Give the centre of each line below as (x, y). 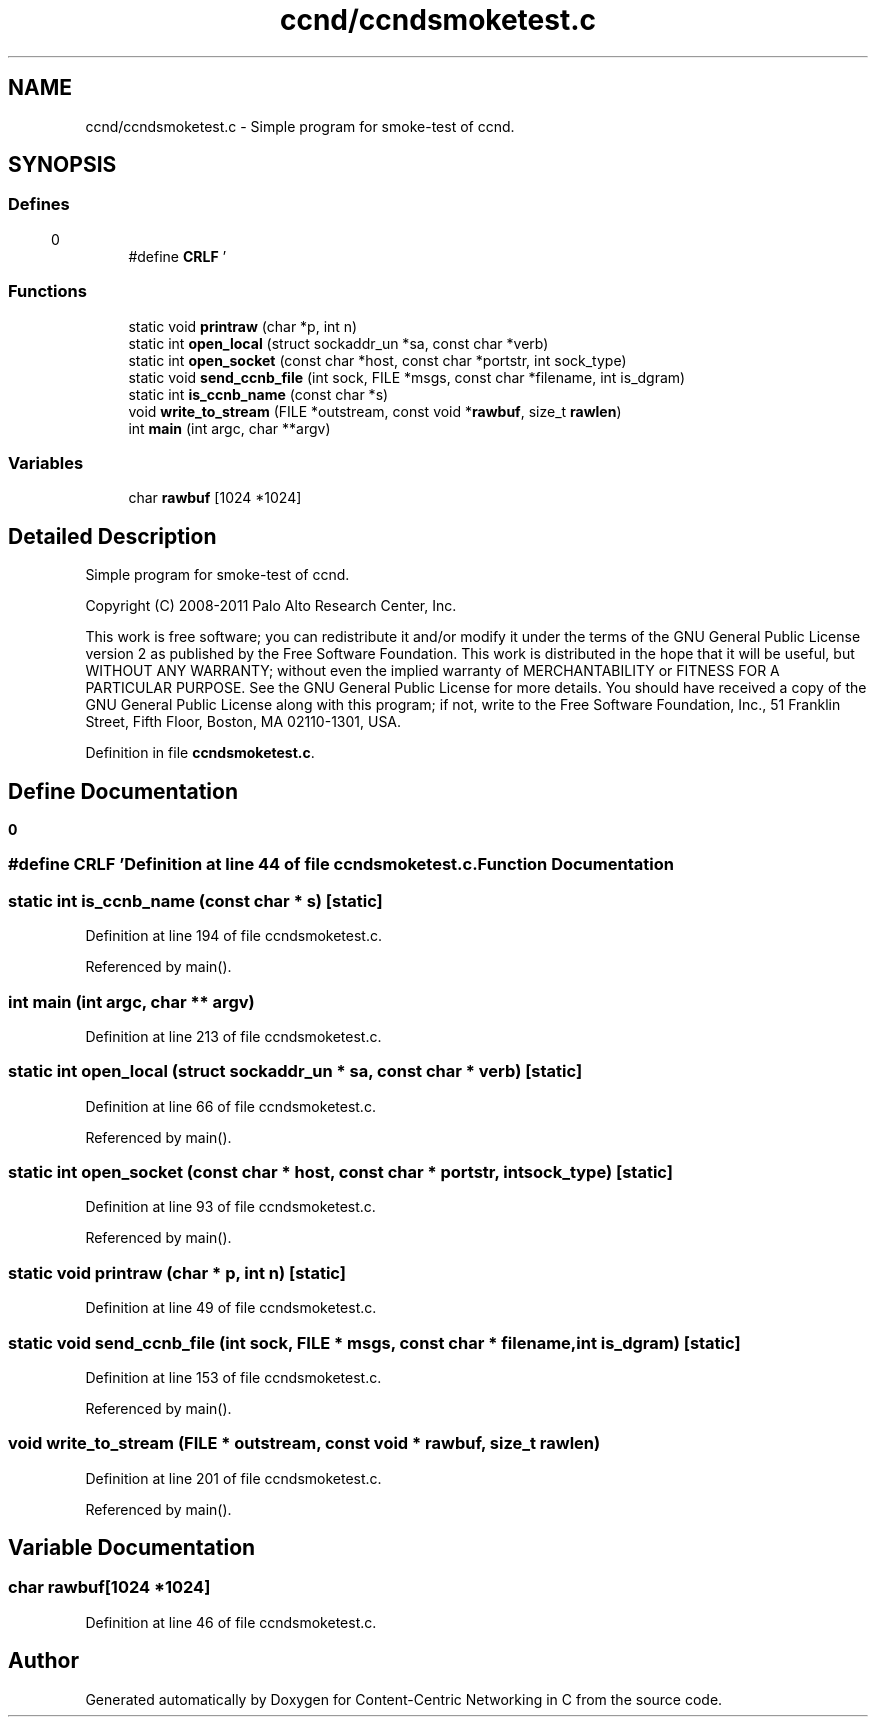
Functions (47, 291)
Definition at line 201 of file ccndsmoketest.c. (233, 1478)
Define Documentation (123, 791)
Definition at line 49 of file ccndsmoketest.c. (231, 1308)
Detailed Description (112, 536)
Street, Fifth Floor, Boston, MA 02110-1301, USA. (243, 722)
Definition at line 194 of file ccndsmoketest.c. (233, 936)
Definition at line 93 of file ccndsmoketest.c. (230, 1207)
